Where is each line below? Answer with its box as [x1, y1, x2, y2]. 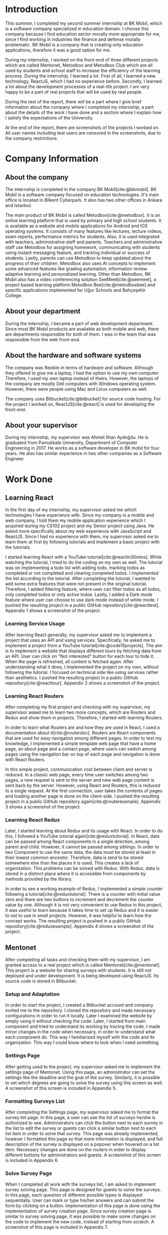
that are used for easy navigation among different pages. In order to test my [5, 735, 162, 741]
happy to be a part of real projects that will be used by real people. [5, 89, 143, 95]
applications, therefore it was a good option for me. [5, 47, 111, 53]
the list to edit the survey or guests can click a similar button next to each [5, 1125, 156, 1131]
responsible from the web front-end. [5, 336, 80, 342]
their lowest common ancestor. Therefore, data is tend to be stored [5, 854, 144, 860]
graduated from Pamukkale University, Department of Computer [5, 440, 138, 446]
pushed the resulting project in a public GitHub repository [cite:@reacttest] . [5, 602, 159, 608]
